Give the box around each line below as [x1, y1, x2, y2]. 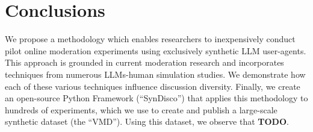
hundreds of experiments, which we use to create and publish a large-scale [5, 103, 277, 116]
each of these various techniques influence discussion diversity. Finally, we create [5, 80, 300, 92]
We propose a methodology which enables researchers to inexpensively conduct [5, 33, 296, 45]
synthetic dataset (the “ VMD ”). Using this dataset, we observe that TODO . [5, 115, 289, 128]
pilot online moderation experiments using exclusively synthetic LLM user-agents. [5, 44, 306, 57]
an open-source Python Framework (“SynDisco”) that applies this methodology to [5, 92, 308, 104]
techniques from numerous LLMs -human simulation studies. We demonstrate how [5, 68, 306, 80]
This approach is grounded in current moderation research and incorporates [5, 56, 284, 69]
